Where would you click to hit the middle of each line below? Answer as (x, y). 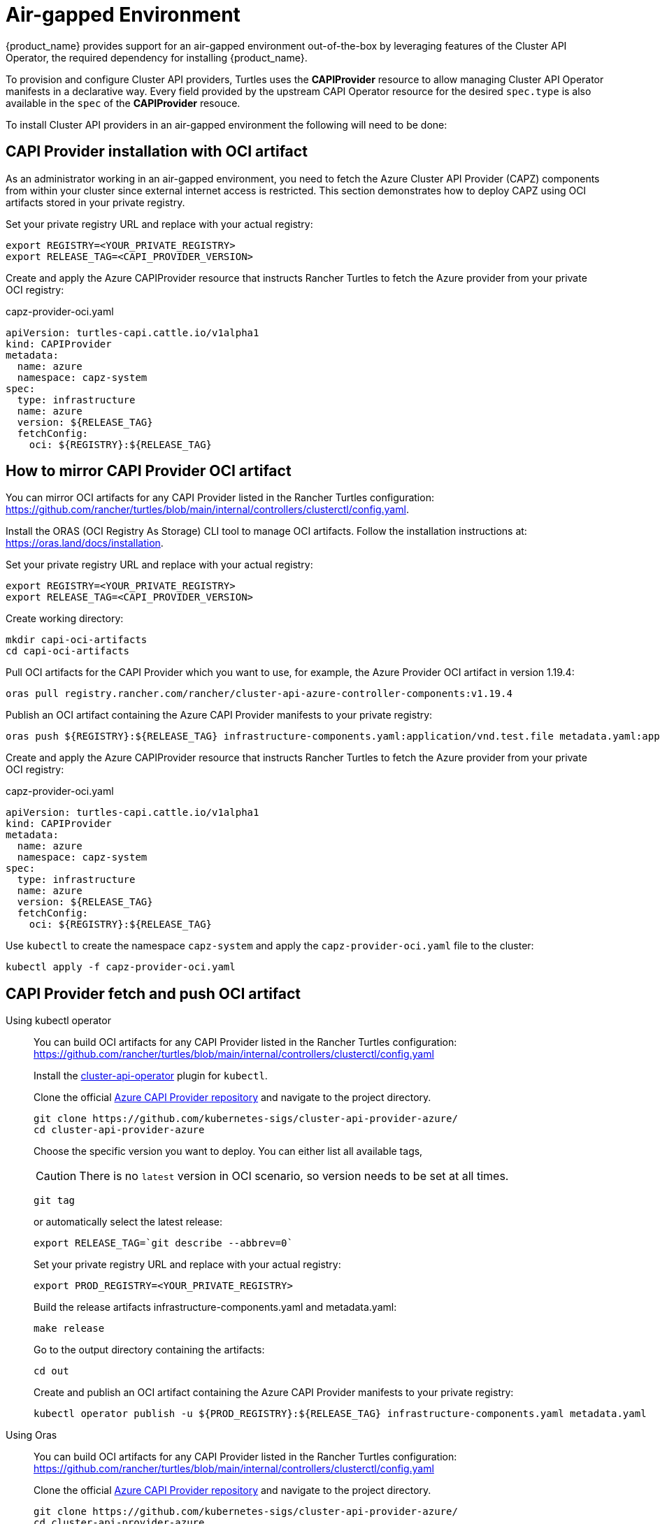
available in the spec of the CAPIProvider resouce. (123, 103)
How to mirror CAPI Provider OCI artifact (149, 471)
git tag (55, 1201)
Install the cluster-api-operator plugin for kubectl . (151, 1076)
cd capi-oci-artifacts (68, 651)
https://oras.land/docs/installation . (85, 543)
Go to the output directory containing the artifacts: (149, 1350)
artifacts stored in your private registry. (95, 202)
